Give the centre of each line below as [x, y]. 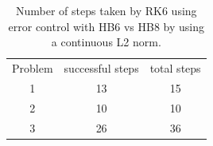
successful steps [101, 68]
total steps [175, 68]
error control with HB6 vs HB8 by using [106, 26]
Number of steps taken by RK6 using [106, 10]
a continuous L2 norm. [106, 42]
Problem [33, 68]
